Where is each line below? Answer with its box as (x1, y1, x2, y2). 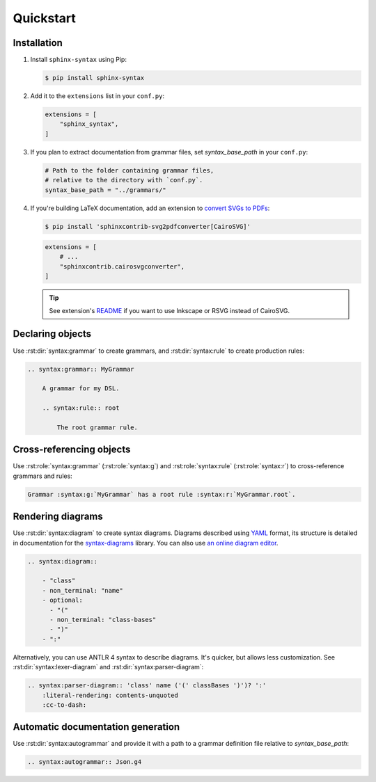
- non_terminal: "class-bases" (49, 616, 157, 623)
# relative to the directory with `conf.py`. (45, 176, 203, 184)
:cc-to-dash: (42, 701, 87, 709)
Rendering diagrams (13, 511, 104, 522)
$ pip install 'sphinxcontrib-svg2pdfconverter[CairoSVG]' (45, 223, 251, 230)
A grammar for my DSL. (42, 385, 120, 392)
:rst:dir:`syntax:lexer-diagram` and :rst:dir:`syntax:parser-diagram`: (13, 663, 204, 671)
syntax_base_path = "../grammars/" (45, 186, 166, 194)
